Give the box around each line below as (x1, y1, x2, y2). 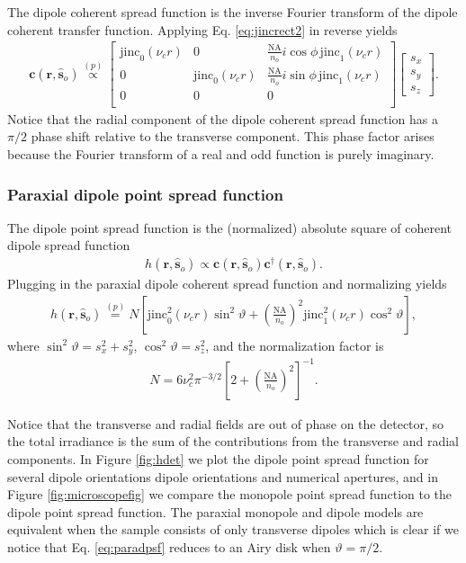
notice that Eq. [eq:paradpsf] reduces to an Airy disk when (7, 537, 331, 556)
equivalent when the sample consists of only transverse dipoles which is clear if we (7, 520, 459, 539)
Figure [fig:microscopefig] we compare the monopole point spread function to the (7, 485, 453, 504)
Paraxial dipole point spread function (7, 183, 283, 205)
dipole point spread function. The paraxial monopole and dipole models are (7, 502, 424, 521)
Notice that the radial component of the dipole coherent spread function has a (7, 109, 439, 128)
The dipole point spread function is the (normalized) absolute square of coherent (7, 218, 452, 237)
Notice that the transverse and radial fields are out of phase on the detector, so (7, 414, 444, 433)
